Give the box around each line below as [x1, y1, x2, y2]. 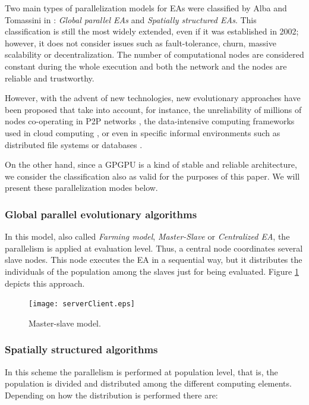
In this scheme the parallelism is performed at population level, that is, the [5, 365, 278, 378]
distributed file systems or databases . [5, 138, 143, 150]
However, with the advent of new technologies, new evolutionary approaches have [5, 92, 301, 104]
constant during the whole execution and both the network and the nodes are [5, 59, 287, 72]
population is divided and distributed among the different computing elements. [5, 377, 292, 390]
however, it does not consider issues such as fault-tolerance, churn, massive [5, 36, 276, 49]
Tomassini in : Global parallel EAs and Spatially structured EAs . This [5, 13, 257, 26]
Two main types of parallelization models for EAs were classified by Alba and [5, 2, 287, 14]
